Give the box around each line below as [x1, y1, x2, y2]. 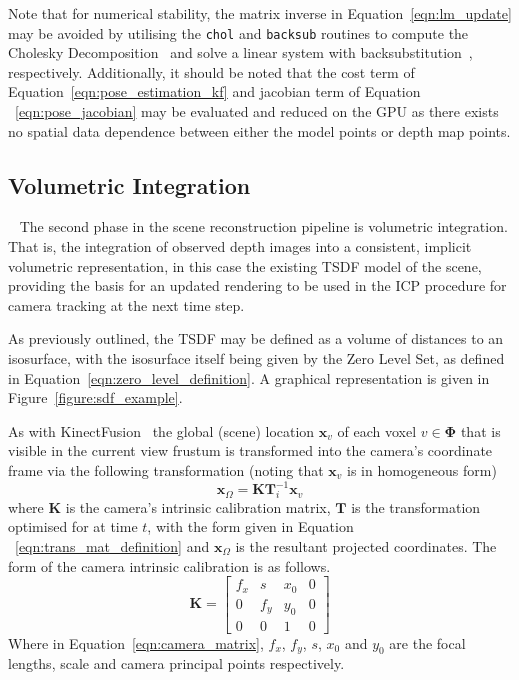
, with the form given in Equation [147, 516, 354, 537]
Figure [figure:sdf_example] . [8, 387, 183, 408]
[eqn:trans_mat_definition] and [15, 536, 210, 557]
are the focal [389, 632, 466, 653]
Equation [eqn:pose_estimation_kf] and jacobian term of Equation [8, 81, 421, 102]
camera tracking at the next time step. [8, 294, 245, 315]
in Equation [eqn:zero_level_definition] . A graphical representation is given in [8, 367, 490, 388]
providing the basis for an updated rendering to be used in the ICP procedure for [8, 275, 507, 296]
